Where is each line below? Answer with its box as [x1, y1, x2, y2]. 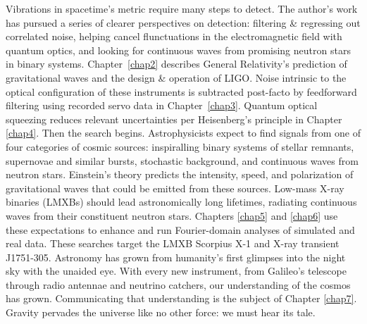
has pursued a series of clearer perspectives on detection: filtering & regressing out [6, 15, 361, 30]
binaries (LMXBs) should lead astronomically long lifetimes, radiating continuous [6, 194, 357, 209]
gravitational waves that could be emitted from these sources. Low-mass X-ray [6, 180, 344, 195]
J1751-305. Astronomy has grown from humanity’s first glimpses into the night [6, 249, 346, 264]
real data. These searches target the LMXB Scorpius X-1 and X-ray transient [6, 236, 340, 251]
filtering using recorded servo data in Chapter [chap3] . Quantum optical [6, 98, 318, 113]
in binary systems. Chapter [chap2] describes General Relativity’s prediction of [6, 56, 347, 71]
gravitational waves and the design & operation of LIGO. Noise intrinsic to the [6, 70, 347, 85]
